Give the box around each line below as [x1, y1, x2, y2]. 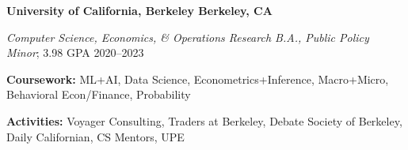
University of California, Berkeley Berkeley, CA [6, 2, 273, 18]
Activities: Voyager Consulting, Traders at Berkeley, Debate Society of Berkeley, [6, 112, 402, 129]
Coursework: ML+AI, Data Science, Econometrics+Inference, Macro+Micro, [6, 70, 389, 87]
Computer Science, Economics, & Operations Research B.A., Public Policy [6, 28, 369, 45]
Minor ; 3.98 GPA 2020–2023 [6, 44, 144, 61]
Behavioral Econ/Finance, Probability [6, 86, 191, 103]
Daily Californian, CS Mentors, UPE [6, 128, 185, 144]
